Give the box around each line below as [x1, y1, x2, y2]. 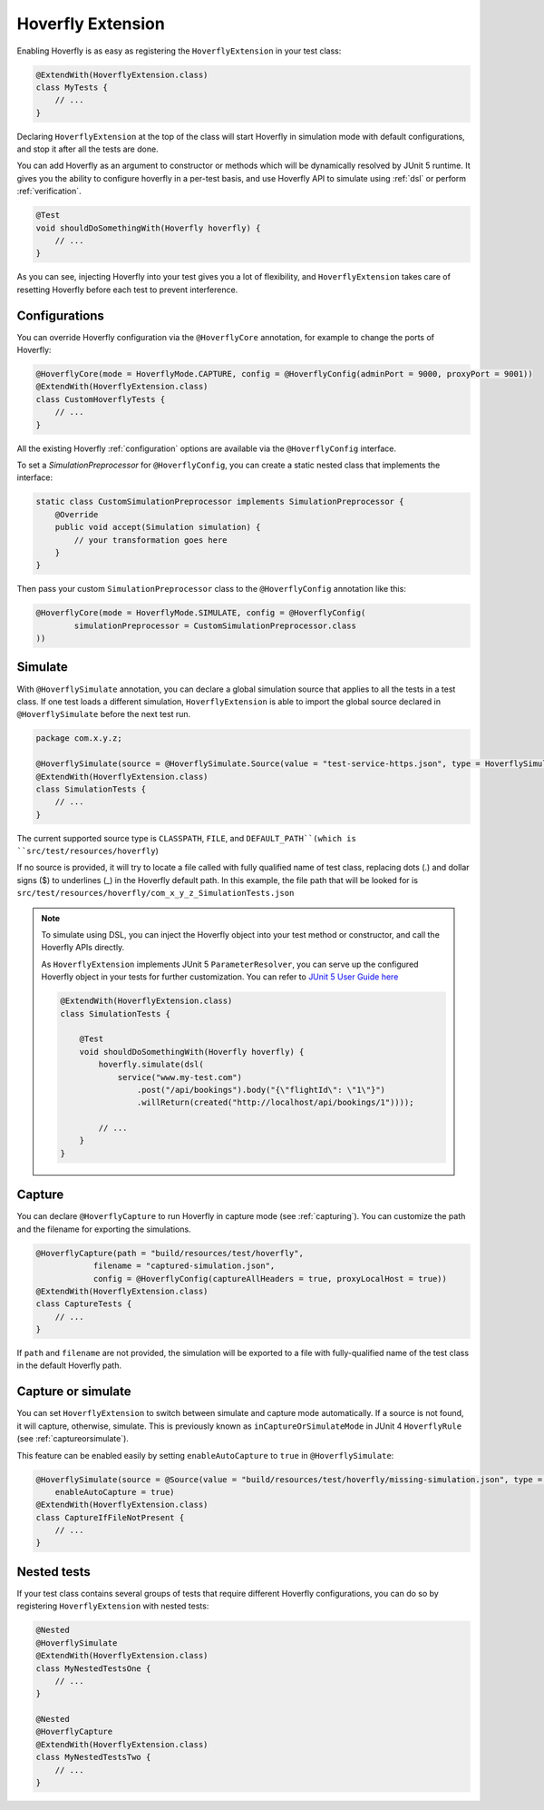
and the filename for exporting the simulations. [16, 1224, 191, 1235]
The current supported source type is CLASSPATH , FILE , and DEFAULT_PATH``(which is [16, 832, 357, 843]
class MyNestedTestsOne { [35, 1663, 151, 1674]
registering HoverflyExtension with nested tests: [16, 1600, 209, 1611]
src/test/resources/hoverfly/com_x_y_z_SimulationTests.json [16, 888, 295, 899]
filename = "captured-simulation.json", [92, 1261, 276, 1271]
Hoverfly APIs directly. [41, 942, 125, 953]
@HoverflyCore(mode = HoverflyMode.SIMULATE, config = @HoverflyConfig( [35, 608, 366, 618]
